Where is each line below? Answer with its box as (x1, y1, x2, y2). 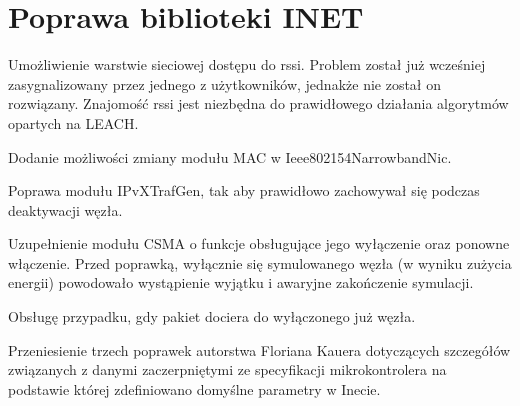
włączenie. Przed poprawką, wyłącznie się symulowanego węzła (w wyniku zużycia (8, 252, 512, 273)
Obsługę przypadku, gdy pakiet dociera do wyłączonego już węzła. (8, 306, 416, 327)
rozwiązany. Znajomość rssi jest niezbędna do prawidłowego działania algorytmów (8, 93, 509, 114)
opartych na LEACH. (8, 112, 139, 133)
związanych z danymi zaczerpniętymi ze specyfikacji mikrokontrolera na (8, 359, 447, 380)
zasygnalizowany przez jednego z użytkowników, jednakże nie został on (8, 73, 442, 94)
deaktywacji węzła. (8, 199, 123, 220)
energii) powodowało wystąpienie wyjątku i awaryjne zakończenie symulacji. (8, 272, 474, 293)
